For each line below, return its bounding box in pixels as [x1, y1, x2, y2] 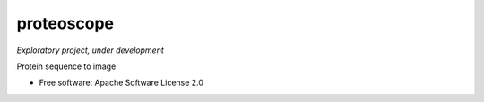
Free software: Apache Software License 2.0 [39, 77, 204, 89]
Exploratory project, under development [16, 45, 165, 55]
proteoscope [16, 13, 115, 33]
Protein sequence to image [16, 61, 117, 72]
